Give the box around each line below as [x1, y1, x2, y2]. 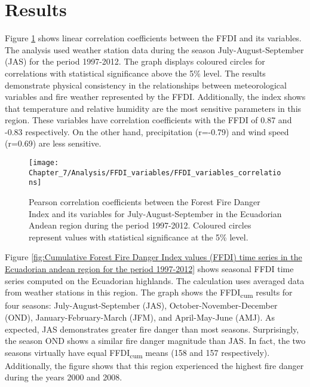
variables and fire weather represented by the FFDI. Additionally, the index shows [5, 90, 306, 103]
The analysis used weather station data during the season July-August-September [5, 43, 304, 56]
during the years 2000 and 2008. [5, 371, 122, 383]
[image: [29, 159, 59, 167]
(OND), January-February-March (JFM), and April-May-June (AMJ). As [5, 310, 275, 323]
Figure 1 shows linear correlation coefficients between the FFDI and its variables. [5, 32, 302, 44]
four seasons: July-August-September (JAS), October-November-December [5, 299, 278, 312]
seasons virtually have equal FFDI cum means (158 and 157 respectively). [5, 346, 270, 360]
